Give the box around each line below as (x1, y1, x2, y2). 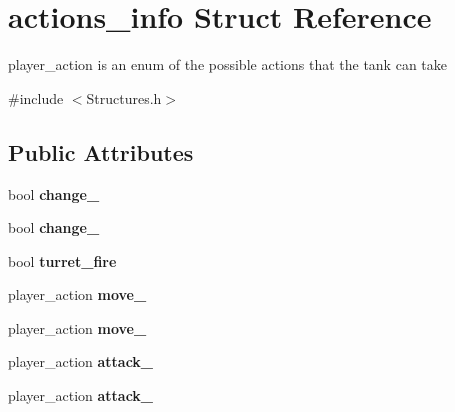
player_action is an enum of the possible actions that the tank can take (8, 54, 447, 75)
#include (8, 87, 64, 108)
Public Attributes (8, 136, 194, 167)
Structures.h (86, 87, 162, 108)
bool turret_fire (8, 250, 117, 271)
